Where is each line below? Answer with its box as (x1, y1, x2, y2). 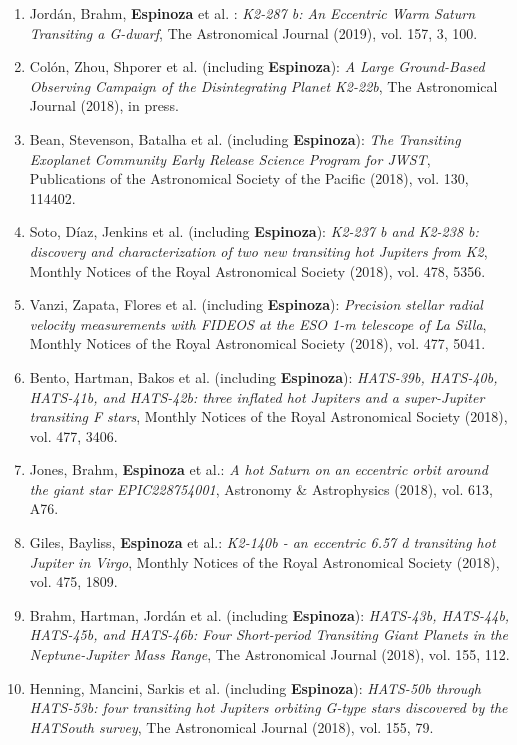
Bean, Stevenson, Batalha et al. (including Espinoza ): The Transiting (29, 128, 461, 149)
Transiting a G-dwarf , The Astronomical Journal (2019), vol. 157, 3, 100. (29, 22, 478, 43)
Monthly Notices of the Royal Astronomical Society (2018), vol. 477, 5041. (29, 333, 486, 354)
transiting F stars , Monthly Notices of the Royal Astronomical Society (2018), (29, 406, 508, 427)
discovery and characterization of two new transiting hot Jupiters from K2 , (29, 240, 488, 261)
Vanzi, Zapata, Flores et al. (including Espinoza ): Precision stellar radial (29, 294, 483, 315)
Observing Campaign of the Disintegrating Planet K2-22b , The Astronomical (29, 75, 498, 96)
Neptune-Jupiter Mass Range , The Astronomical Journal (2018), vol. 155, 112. (29, 644, 510, 665)
